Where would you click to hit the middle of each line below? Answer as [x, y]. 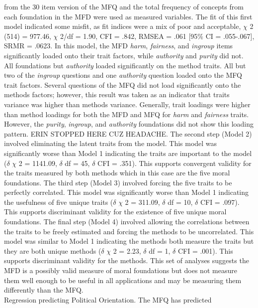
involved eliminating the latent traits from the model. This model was [111, 143]
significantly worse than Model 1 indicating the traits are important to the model [128, 153]
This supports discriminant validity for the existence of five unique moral [115, 212]
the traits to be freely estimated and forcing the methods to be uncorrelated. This [129, 231]
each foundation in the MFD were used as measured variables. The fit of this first [128, 16]
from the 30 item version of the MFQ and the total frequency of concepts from [124, 6]
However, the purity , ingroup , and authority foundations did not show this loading [129, 124]
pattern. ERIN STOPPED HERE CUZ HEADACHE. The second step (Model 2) [128, 133]
